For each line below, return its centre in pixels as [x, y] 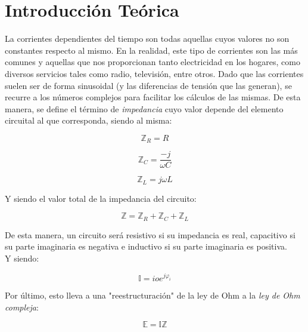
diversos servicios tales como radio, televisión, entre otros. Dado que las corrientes [154, 73]
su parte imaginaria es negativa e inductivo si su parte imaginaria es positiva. [146, 246]
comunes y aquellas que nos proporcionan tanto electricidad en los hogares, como [153, 62]
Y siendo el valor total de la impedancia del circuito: [101, 198]
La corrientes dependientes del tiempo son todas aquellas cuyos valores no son [147, 39]
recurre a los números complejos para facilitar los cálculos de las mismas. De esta [153, 97]
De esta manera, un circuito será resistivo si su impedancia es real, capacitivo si [150, 234]
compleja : [22, 307]
